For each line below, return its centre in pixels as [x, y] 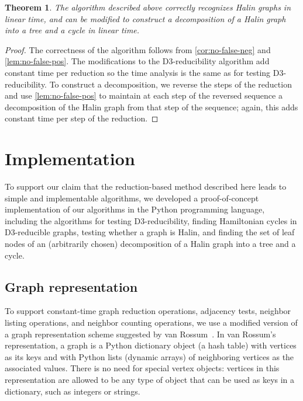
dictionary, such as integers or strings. [73, 391]
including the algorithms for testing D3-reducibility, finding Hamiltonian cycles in [151, 220]
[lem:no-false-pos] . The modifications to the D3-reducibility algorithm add [137, 61]
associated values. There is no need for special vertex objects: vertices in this [142, 368]
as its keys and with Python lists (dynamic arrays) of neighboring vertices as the [149, 356]
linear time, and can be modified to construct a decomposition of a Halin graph [145, 18]
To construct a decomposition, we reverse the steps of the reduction [171, 84]
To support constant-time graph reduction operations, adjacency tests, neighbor [148, 311]
